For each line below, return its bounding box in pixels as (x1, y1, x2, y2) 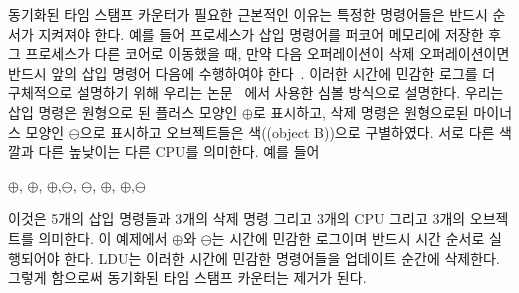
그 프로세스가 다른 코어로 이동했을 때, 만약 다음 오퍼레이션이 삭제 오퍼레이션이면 (8, 43, 510, 64)
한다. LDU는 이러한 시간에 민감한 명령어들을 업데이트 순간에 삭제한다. (64, 247, 500, 268)
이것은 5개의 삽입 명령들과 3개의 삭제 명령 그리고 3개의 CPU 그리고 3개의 (8, 208, 466, 229)
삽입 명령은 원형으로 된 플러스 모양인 (8, 101, 238, 122)
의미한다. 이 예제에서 (38, 227, 168, 248)
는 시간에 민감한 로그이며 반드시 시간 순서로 (211, 227, 485, 248)
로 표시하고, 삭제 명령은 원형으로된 (252, 101, 469, 122)
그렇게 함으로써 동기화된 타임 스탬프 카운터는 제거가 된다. (8, 267, 367, 288)
